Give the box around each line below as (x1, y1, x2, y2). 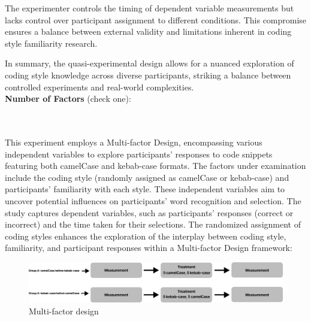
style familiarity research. (5, 37, 98, 49)
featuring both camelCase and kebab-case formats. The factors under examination (5, 159, 306, 172)
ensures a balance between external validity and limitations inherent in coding (5, 25, 292, 38)
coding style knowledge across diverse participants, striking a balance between (5, 68, 291, 81)
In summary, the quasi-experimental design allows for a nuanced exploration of (5, 57, 294, 69)
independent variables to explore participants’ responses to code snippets (5, 147, 273, 160)
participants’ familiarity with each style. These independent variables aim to (5, 183, 285, 195)
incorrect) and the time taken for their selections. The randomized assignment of (5, 218, 301, 231)
